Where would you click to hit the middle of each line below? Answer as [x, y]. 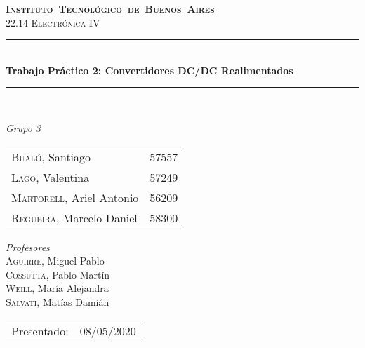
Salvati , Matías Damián [58, 301]
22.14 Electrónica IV [53, 22]
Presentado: [40, 330]
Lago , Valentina [51, 177]
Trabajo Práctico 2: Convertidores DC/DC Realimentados [150, 70]
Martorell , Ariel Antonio [75, 197]
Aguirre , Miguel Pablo [55, 261]
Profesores [28, 247]
